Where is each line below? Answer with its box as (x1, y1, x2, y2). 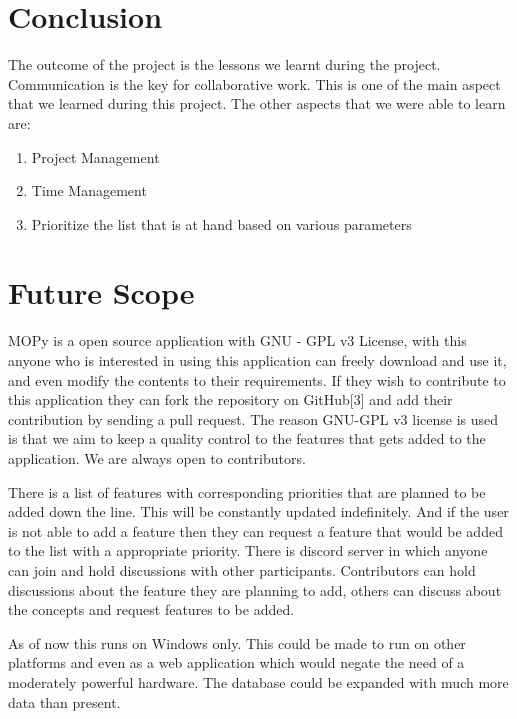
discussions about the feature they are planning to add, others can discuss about (8, 579, 502, 600)
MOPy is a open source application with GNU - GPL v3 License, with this (8, 330, 467, 351)
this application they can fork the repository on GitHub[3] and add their (8, 389, 453, 410)
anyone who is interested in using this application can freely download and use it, (8, 350, 507, 370)
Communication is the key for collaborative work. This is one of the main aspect (8, 73, 501, 94)
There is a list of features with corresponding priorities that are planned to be (8, 481, 486, 502)
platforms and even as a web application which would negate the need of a (8, 652, 465, 673)
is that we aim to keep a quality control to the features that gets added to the (8, 428, 486, 449)
